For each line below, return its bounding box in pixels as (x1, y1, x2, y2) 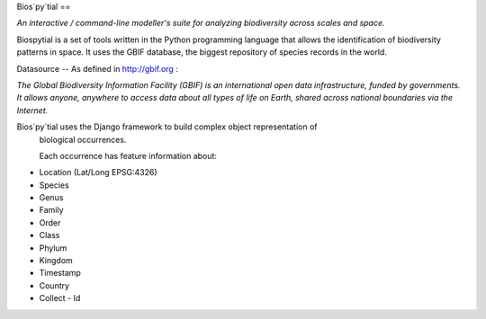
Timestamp (39, 268, 81, 279)
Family (39, 205, 64, 216)
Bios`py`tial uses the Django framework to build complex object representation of (16, 121, 319, 132)
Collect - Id (39, 293, 81, 304)
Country (39, 279, 70, 291)
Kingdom (39, 255, 74, 266)
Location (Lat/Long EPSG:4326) (39, 167, 157, 178)
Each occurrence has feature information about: (39, 150, 218, 161)
